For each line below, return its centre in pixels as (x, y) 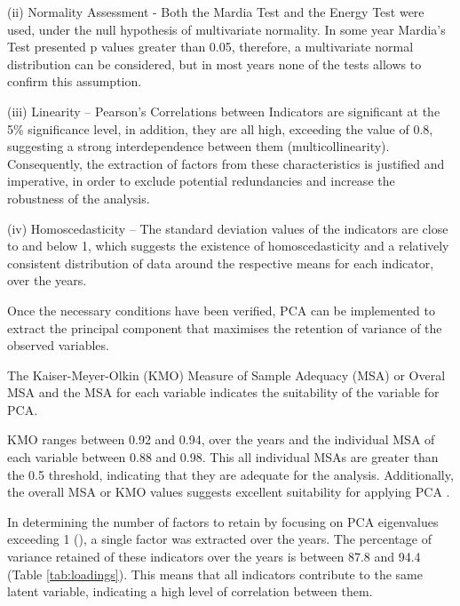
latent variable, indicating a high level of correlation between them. (190, 591)
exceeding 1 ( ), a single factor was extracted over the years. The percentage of (219, 539)
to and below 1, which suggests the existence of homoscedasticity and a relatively (228, 246)
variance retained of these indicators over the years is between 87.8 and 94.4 (214, 557)
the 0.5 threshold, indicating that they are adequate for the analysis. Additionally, (230, 474)
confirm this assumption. (75, 81)
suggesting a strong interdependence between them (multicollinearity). (198, 146)
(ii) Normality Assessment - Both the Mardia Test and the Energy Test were (216, 12)
